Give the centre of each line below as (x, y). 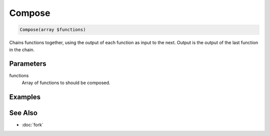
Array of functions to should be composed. (66, 83)
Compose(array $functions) (53, 30)
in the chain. (22, 49)
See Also (23, 113)
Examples (25, 97)
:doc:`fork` (32, 125)
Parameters (28, 64)
